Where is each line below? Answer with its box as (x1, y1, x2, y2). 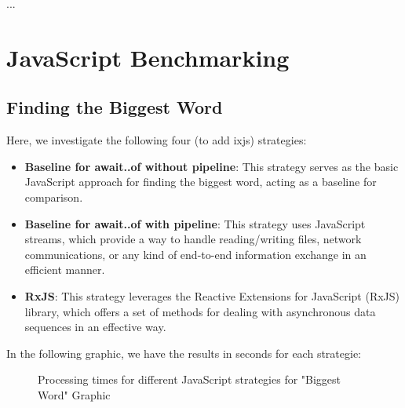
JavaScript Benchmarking (6, 41, 290, 73)
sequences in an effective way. (24, 319, 166, 335)
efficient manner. (24, 261, 105, 278)
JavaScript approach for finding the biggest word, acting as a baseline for (24, 173, 377, 190)
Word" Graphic (38, 386, 111, 403)
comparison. (24, 188, 83, 205)
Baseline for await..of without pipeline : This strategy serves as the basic (24, 158, 399, 174)
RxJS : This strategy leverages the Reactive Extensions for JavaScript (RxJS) (24, 287, 400, 304)
